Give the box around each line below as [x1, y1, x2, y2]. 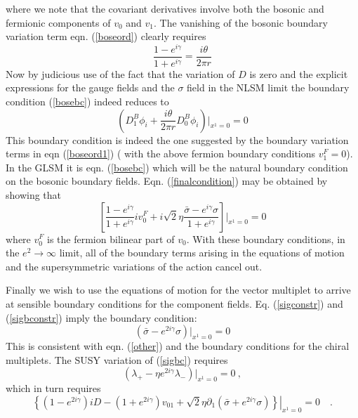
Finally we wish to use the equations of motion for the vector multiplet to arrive [6, 282, 351, 297]
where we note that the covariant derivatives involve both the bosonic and [6, 1, 324, 15]
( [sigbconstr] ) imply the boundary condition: [6, 310, 197, 325]
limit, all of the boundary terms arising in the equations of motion [59, 245, 345, 260]
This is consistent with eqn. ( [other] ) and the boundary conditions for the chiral [6, 339, 350, 353]
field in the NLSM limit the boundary [187, 80, 350, 95]
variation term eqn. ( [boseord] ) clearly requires [6, 29, 206, 44]
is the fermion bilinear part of [47, 231, 175, 246]
